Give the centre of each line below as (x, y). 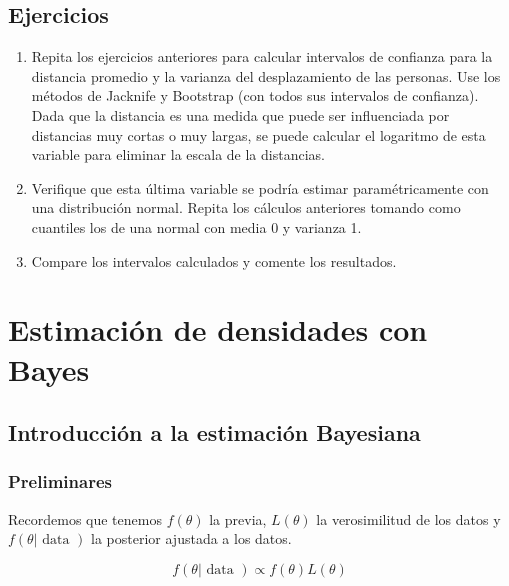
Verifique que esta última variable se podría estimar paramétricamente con (260, 187)
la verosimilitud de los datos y (408, 518)
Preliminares (60, 481)
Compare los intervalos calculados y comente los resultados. (214, 260)
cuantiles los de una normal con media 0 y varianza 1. (196, 226)
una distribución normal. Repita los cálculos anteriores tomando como (246, 207)
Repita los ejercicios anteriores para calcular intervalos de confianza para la (262, 56)
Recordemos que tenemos (85, 518)
